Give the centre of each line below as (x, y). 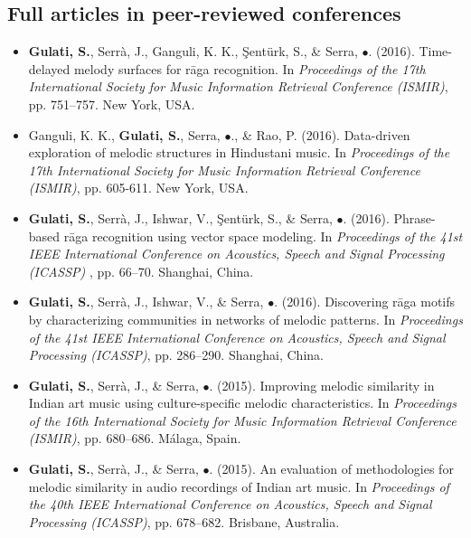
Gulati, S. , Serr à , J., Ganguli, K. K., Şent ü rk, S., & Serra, (193, 51)
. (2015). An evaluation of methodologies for (331, 469)
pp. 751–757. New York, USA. (112, 104)
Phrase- (414, 217)
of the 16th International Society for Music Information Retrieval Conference (242, 420)
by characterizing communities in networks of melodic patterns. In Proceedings (245, 319)
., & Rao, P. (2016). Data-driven (320, 134)
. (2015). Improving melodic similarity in (322, 385)
